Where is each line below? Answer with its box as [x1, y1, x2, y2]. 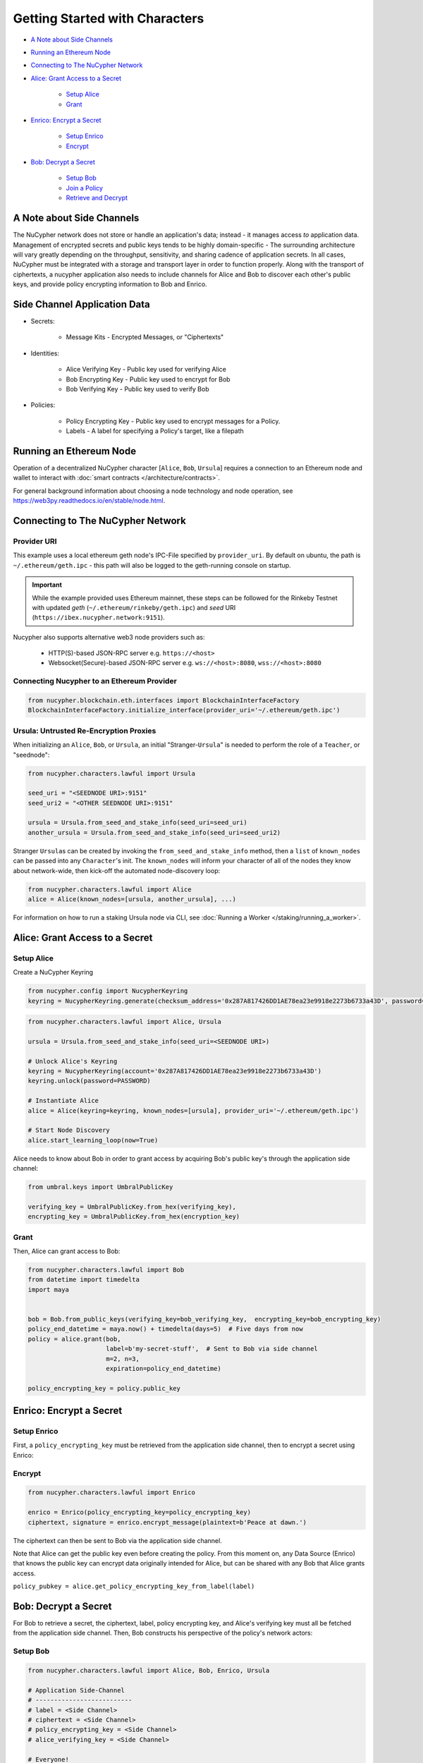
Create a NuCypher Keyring [13, 968, 94, 977]
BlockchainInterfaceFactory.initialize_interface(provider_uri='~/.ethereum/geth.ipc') [27, 706, 341, 714]
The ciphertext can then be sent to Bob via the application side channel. [13, 1536, 222, 1544]
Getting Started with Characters [13, 11, 204, 26]
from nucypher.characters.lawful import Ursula [27, 769, 195, 777]
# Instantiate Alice [27, 1097, 99, 1105]
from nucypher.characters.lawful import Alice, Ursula [27, 1018, 221, 1026]
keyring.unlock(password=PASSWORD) [27, 1077, 151, 1085]
